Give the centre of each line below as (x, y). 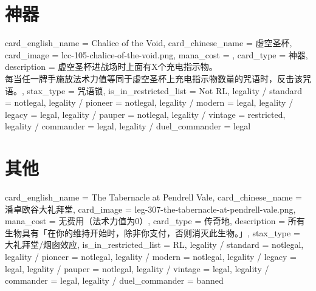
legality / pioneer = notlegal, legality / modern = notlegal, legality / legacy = (151, 256)
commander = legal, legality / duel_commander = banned (114, 280)
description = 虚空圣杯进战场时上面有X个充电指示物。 (111, 67)
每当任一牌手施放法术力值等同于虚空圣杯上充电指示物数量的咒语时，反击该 (154, 78)
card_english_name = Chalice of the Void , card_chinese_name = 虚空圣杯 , (149, 43)
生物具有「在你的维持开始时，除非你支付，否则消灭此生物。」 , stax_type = (153, 232)
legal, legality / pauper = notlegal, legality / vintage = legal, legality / (137, 268)
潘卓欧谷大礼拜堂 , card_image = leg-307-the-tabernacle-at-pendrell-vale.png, (150, 209)
